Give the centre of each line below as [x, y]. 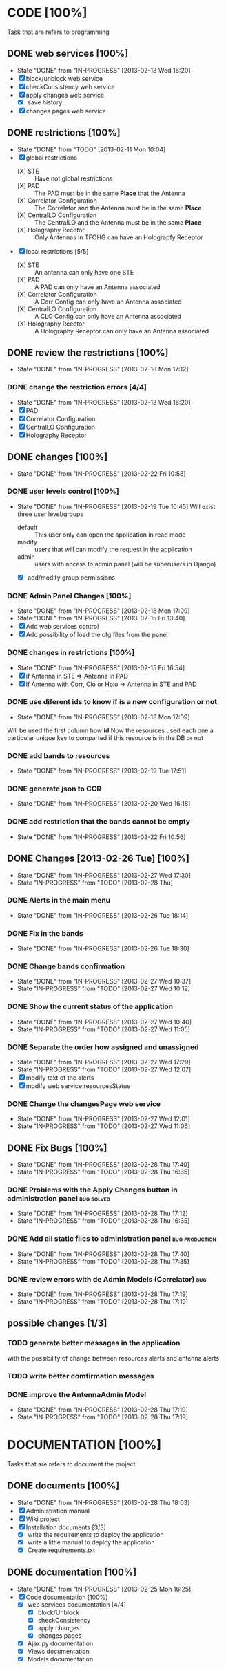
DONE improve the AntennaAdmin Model [77, 1394]
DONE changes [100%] [58, 457]
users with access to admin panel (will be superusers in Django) [125, 564]
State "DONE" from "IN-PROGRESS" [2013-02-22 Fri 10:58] [101, 473]
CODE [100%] [47, 13]
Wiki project [43, 1519]
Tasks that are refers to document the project [71, 1464]
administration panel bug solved [59, 1199]
